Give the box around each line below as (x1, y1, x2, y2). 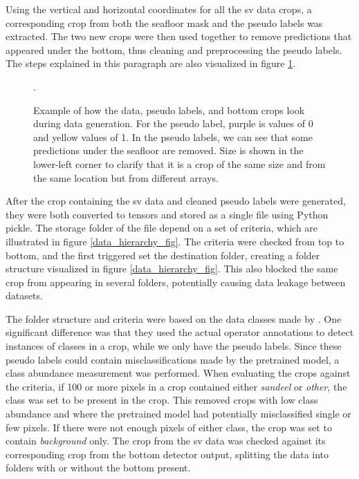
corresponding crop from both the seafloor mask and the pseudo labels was (6, 15, 323, 30)
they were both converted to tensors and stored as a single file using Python (6, 207, 329, 221)
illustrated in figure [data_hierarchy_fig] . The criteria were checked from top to (6, 234, 344, 248)
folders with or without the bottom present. (6, 460, 191, 475)
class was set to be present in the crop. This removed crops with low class (6, 393, 318, 407)
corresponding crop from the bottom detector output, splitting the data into (6, 447, 329, 461)
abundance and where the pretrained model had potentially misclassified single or (6, 406, 351, 421)
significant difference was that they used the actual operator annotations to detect (6, 325, 354, 339)
